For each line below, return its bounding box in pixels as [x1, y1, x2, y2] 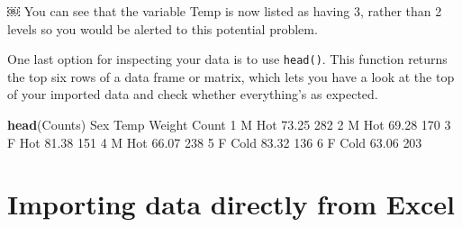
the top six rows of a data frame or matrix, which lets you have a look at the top [7, 67, 455, 86]
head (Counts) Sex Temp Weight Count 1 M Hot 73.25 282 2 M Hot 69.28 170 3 [7, 115, 451, 134]
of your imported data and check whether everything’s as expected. [7, 85, 378, 104]
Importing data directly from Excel [7, 186, 456, 222]
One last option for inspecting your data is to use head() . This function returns [7, 50, 448, 68]
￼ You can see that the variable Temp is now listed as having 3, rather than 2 [7, 2, 442, 20]
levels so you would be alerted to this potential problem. [7, 19, 318, 38]
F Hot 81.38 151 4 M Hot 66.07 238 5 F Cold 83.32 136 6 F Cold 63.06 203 [7, 132, 422, 151]
